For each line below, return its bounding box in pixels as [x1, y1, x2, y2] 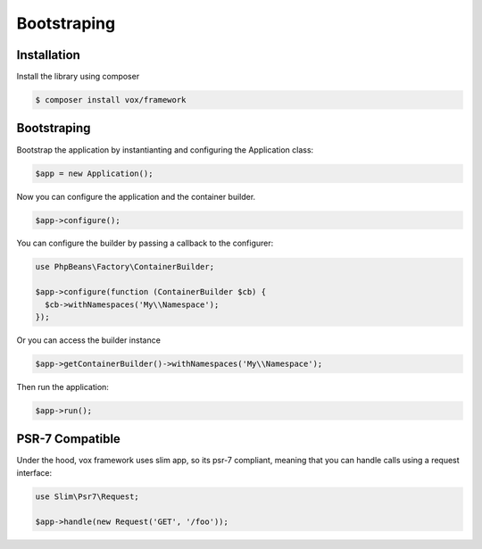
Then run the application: [16, 381, 109, 392]
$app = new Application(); [35, 168, 154, 179]
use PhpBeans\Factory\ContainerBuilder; [35, 262, 214, 272]
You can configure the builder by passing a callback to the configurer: [16, 237, 274, 249]
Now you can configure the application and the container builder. [16, 191, 256, 202]
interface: [16, 467, 53, 478]
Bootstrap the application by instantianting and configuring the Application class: [16, 144, 314, 155]
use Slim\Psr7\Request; [35, 491, 140, 502]
